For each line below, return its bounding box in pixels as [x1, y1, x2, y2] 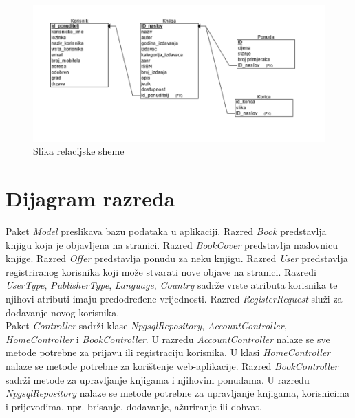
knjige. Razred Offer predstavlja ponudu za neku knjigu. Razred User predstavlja [6, 251, 348, 265]
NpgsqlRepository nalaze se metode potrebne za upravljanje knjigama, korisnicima [6, 386, 350, 400]
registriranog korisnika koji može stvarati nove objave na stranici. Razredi [6, 264, 316, 278]
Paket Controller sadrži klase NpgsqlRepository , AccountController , [6, 318, 287, 333]
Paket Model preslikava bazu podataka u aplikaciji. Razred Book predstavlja [6, 224, 327, 238]
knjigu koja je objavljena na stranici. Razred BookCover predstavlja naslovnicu [6, 237, 338, 252]
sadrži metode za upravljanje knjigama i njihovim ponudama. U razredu [6, 372, 310, 386]
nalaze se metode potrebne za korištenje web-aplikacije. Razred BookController [6, 358, 338, 373]
